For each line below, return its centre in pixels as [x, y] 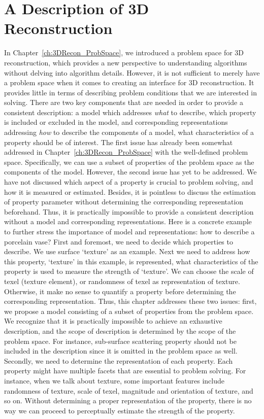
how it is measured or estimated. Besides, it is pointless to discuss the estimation [130, 191]
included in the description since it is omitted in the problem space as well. [121, 351]
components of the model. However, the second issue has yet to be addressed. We [130, 172]
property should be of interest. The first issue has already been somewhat [119, 142]
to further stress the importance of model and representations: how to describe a [129, 231]
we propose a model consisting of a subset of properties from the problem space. [129, 311]
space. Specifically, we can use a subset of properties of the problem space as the [129, 162]
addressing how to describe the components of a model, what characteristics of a [129, 132]
